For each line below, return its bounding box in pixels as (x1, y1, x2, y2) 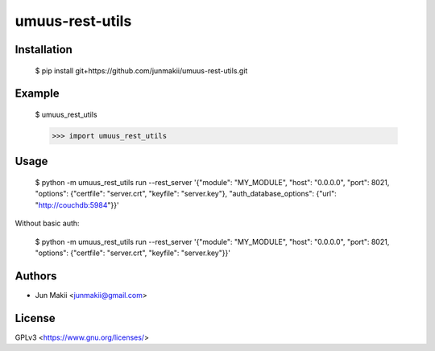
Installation (14, 43, 72, 56)
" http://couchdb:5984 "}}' (35, 200, 120, 209)
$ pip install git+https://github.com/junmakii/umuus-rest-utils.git (35, 65, 248, 76)
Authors (14, 269, 57, 283)
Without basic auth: (14, 218, 80, 229)
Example (14, 87, 60, 101)
